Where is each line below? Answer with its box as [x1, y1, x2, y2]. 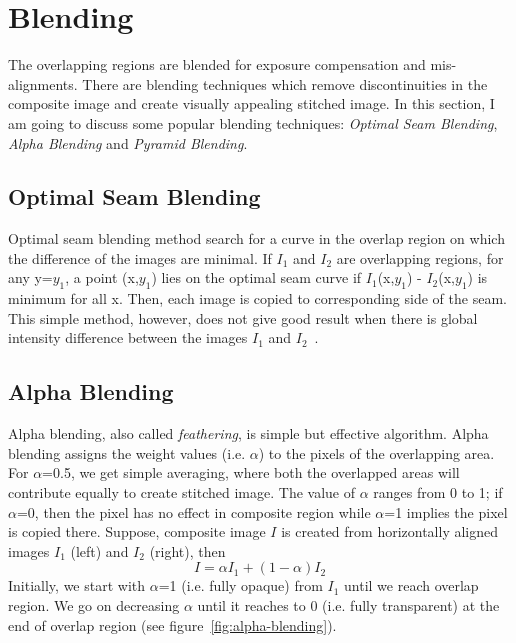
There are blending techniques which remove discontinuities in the [82, 73, 488, 94]
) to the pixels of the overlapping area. [258, 442, 495, 463]
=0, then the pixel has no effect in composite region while [16, 501, 371, 522]
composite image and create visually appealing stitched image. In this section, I [8, 93, 495, 114]
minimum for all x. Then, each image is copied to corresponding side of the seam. [8, 288, 507, 309]
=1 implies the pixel [384, 501, 508, 522]
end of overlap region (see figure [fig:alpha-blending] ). [8, 614, 337, 635]
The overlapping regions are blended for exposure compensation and [8, 54, 426, 75]
